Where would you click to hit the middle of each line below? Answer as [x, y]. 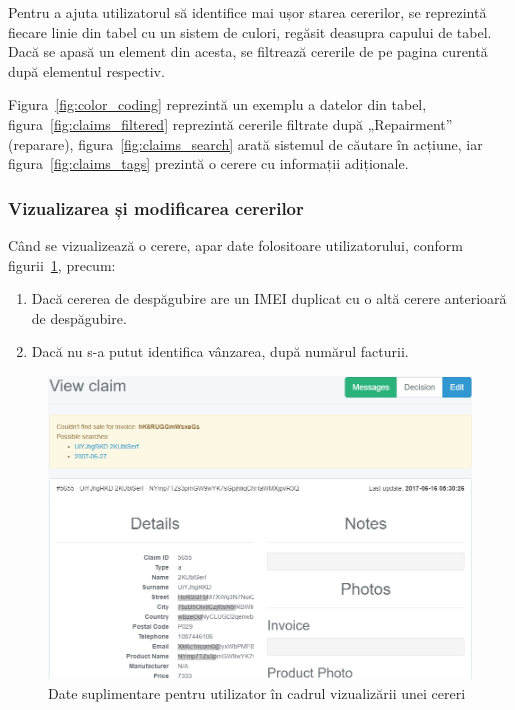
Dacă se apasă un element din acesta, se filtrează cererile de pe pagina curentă [248, 51]
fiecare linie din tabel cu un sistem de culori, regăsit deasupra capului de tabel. [250, 31]
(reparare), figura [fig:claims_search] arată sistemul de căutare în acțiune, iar [245, 143]
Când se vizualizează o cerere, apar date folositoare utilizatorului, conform [235, 244]
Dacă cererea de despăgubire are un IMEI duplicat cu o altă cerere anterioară [269, 298]
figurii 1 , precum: [62, 264]
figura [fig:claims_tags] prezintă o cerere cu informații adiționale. [208, 163]
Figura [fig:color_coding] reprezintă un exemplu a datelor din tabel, [217, 104]
